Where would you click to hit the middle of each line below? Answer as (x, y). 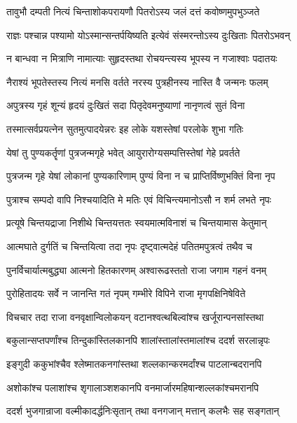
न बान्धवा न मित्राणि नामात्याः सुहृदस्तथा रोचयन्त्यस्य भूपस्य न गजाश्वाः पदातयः (142, 58)
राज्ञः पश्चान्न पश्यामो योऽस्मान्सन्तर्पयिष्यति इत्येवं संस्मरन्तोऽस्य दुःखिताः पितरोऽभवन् (148, 35)
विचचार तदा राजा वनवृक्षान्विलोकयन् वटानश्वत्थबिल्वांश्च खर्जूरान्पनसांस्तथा (135, 316)
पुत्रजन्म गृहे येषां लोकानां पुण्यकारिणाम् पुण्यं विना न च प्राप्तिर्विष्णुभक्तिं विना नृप (141, 176)
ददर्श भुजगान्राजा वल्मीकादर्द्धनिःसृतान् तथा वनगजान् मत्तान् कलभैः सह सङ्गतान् (143, 411)
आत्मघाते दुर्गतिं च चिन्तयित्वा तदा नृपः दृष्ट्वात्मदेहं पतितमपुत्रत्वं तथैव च (129, 246)
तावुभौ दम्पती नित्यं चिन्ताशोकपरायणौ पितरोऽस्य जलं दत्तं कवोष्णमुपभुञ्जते (133, 11)
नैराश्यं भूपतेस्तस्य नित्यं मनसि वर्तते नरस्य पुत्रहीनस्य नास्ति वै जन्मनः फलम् (137, 81)
